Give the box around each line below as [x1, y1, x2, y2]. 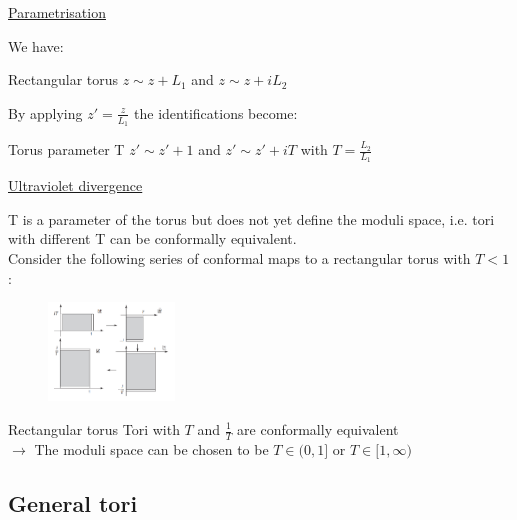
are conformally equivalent [237, 419, 399, 439]
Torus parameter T [8, 139, 125, 160]
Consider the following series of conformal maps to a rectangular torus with [8, 248, 471, 269]
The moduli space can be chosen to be [34, 438, 269, 459]
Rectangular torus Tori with [8, 419, 180, 439]
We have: [8, 35, 64, 56]
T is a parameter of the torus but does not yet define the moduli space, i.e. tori [8, 208, 495, 229]
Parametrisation [8, 2, 106, 22]
